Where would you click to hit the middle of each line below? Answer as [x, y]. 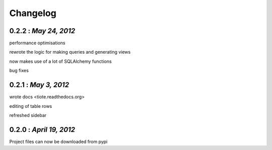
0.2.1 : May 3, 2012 [39, 85]
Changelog [33, 13]
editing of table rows [31, 106]
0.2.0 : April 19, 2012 [42, 130]
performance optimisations [37, 43]
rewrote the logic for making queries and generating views [70, 52]
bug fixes [19, 71]
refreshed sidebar [28, 115]
